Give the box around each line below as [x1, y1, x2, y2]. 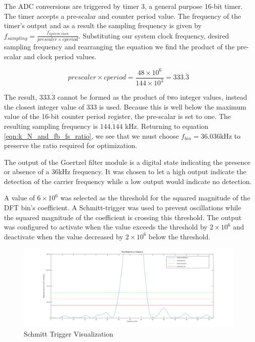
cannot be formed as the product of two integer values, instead [57, 92, 248, 102]
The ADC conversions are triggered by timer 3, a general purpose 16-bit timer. [4, 1, 243, 11]
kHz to [220, 130, 241, 141]
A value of [4, 192, 35, 203]
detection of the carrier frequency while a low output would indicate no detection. [4, 176, 252, 186]
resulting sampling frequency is [4, 120, 98, 131]
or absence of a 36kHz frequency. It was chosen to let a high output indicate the [4, 166, 247, 177]
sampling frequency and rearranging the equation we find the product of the [4, 41, 235, 52]
